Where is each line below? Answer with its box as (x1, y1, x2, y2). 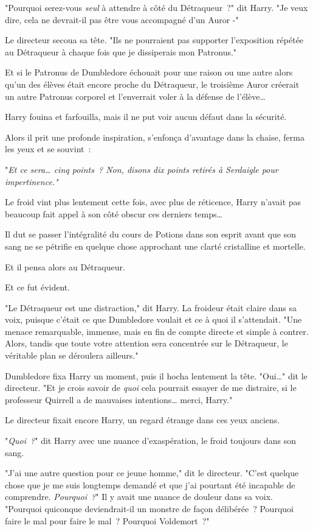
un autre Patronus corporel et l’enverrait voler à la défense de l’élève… (5, 90, 266, 102)
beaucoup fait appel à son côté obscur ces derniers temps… (5, 207, 222, 220)
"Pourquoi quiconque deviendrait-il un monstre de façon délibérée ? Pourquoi (5, 502, 294, 515)
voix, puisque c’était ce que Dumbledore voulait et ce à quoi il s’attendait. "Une (5, 313, 302, 326)
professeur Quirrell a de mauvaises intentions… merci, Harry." (5, 393, 233, 406)
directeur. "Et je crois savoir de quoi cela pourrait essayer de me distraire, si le (5, 381, 297, 394)
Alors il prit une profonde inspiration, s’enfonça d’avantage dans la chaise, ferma (5, 130, 304, 143)
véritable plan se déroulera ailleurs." (5, 349, 139, 362)
